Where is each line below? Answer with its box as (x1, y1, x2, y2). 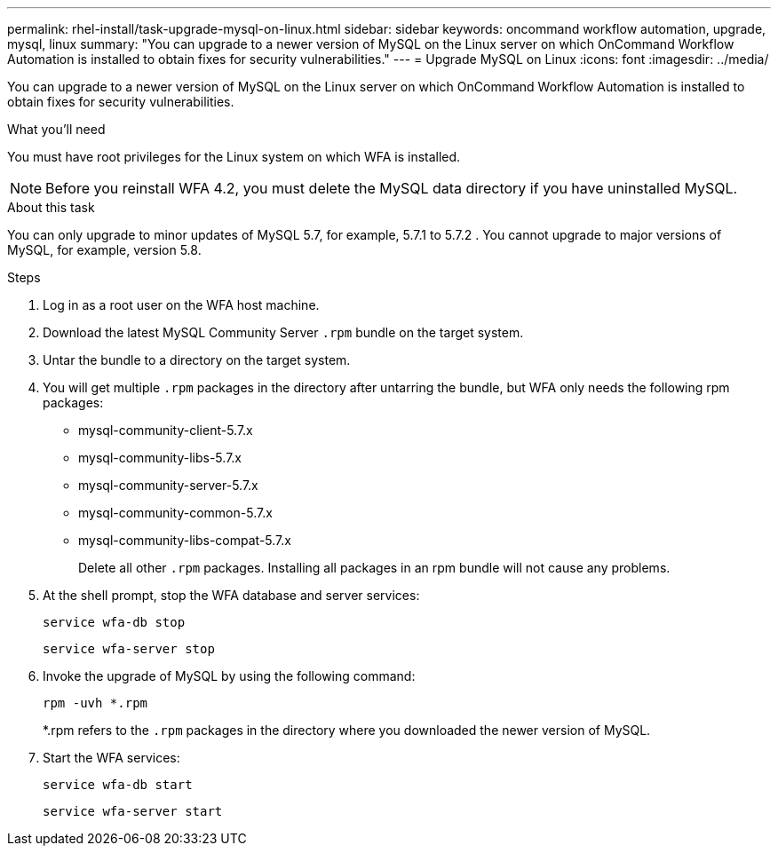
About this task (7, 200, 95, 215)
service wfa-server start (43, 804, 223, 818)
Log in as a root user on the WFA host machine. (43, 297, 320, 312)
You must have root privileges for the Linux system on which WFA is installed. (7, 149, 461, 164)
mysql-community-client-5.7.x (78, 423, 253, 438)
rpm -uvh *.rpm (43, 696, 148, 710)
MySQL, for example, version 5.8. (7, 242, 202, 257)
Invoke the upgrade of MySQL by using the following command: (43, 668, 416, 683)
